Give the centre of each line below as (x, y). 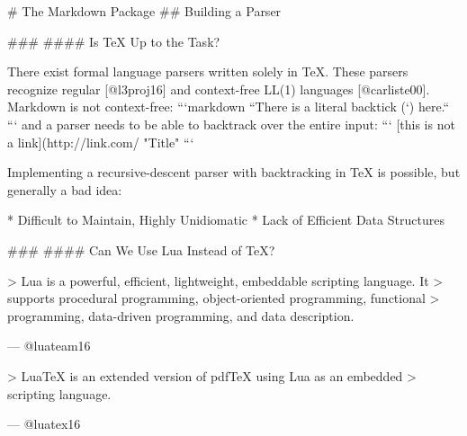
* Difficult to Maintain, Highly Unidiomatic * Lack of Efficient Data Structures (226, 220)
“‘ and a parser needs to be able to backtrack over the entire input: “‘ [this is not (231, 124)
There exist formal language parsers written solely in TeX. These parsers (208, 71)
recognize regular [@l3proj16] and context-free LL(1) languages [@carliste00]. (219, 89)
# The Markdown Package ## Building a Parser (144, 11)
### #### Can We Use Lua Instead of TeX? (141, 249)
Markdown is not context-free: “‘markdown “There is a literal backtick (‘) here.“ (229, 107)
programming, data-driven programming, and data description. (181, 315)
